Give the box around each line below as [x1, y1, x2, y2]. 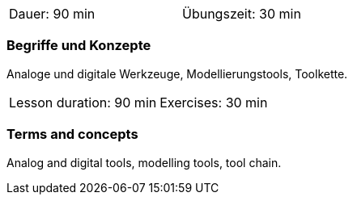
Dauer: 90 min [9, 6, 96, 22]
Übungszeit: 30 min [182, 6, 301, 22]
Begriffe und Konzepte [6, 37, 151, 54]
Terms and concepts [6, 126, 138, 143]
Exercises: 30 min [159, 94, 268, 111]
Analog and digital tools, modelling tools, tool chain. [6, 155, 282, 170]
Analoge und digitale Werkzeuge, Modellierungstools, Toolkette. [6, 66, 348, 81]
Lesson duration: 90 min [9, 94, 157, 111]
